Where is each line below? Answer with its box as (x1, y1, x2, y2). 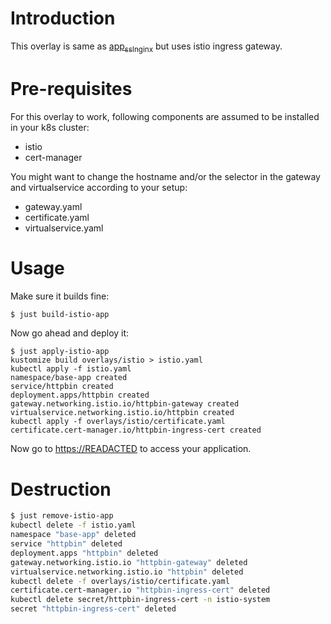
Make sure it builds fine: (10, 290, 110, 302)
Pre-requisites (10, 77, 133, 100)
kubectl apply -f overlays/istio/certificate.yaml (10, 417, 226, 427)
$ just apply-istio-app (10, 347, 110, 357)
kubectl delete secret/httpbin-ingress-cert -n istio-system (10, 595, 271, 605)
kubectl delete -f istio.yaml (10, 520, 137, 531)
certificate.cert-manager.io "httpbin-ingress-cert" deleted (10, 585, 271, 596)
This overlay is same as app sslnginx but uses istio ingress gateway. (10, 40, 283, 54)
